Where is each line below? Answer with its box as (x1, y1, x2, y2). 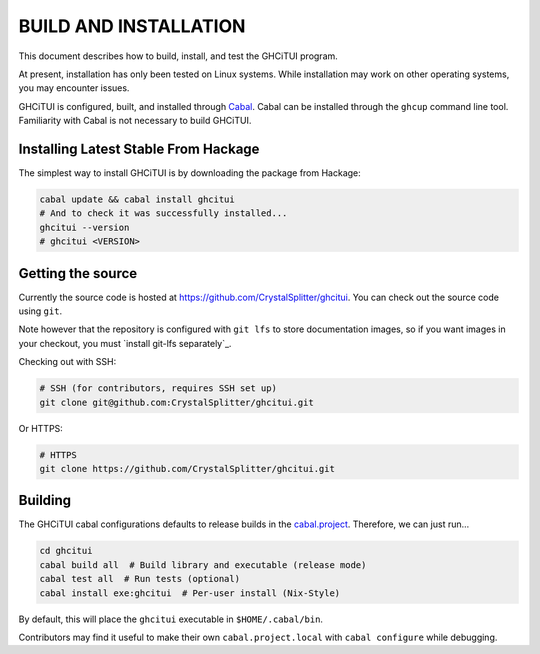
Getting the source (18, 265, 138, 282)
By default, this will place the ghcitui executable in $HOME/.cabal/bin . (18, 613, 324, 625)
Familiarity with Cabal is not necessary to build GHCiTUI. (18, 115, 252, 127)
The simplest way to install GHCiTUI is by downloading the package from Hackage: (18, 167, 362, 179)
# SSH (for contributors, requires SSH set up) (39, 383, 277, 394)
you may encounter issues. (18, 82, 130, 94)
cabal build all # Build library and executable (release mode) (39, 559, 367, 570)
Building (18, 492, 72, 509)
